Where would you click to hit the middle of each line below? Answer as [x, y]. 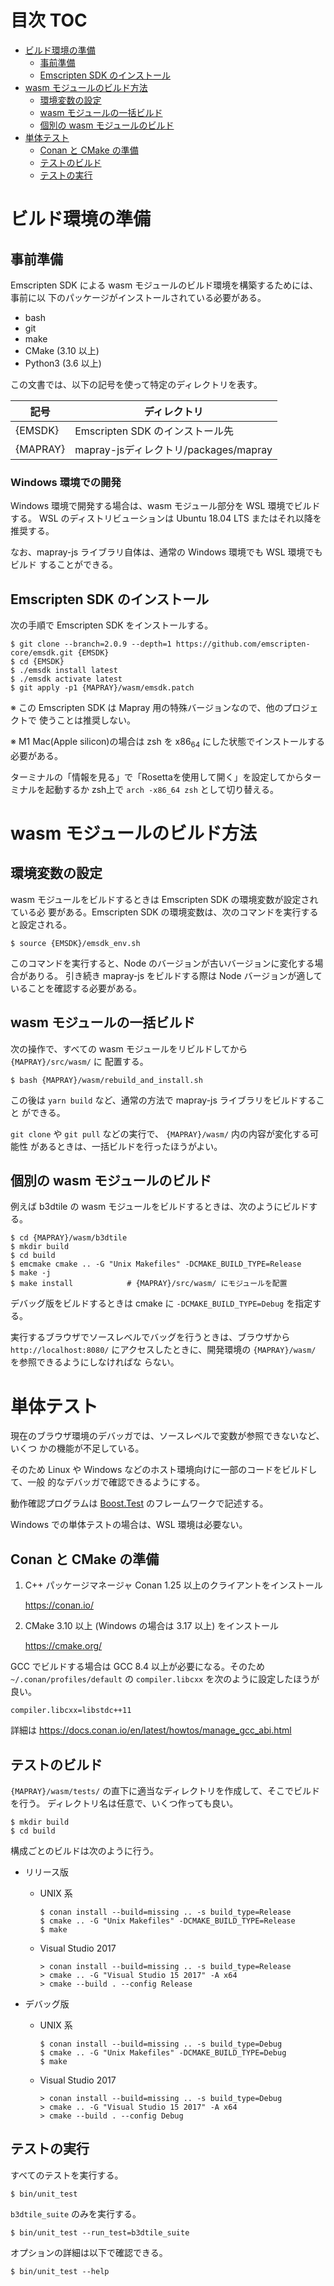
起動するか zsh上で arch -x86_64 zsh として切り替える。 [161, 789]
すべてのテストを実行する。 [67, 2175]
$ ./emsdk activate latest [66, 679]
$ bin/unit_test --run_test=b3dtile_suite [100, 2232]
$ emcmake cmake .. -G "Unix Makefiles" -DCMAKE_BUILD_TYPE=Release [156, 1264]
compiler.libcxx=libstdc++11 [71, 1711]
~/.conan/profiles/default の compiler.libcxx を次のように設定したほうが [165, 1679]
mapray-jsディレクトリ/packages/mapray [173, 449]
